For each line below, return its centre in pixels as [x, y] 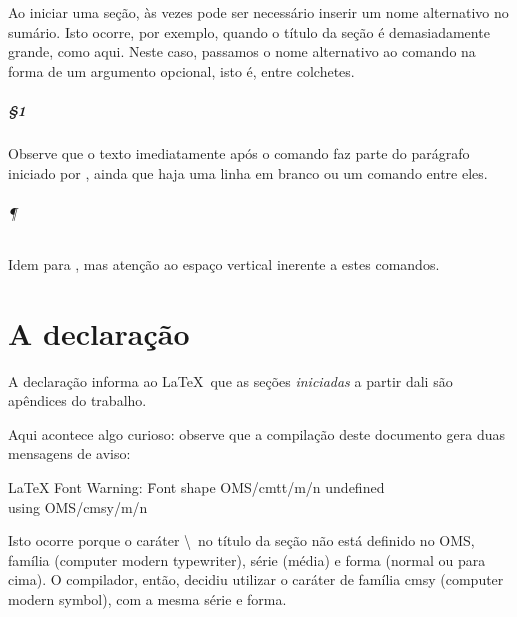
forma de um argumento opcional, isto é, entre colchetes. [181, 70]
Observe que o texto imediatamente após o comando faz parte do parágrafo [239, 152]
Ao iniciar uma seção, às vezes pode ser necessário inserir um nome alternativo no [258, 12]
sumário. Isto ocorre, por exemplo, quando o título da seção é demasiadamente [249, 31]
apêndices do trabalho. [77, 400]
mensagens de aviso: [69, 453]
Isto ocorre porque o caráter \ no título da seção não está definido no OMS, [241, 540]
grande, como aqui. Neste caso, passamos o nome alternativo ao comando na [242, 51]
